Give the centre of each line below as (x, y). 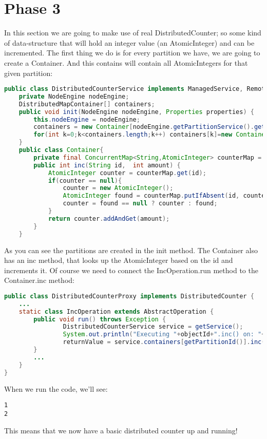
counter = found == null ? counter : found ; (140, 204)
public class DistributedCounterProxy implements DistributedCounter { (129, 296)
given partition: (28, 73)
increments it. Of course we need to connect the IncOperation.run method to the (131, 270)
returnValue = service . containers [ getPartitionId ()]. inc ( (164, 342)
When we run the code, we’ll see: (56, 388)
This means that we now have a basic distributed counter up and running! (121, 430)
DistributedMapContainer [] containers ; (87, 104)
